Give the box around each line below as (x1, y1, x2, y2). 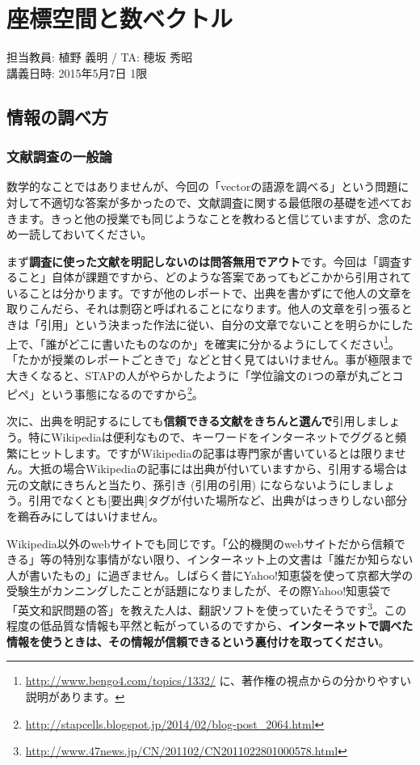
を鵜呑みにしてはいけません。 (6, 507, 164, 524)
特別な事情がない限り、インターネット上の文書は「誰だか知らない (62, 551, 414, 568)
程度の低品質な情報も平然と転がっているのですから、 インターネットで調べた (6, 617, 414, 634)
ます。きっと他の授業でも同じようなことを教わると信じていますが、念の (17, 209, 401, 226)
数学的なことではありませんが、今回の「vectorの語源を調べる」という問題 (6, 178, 398, 195)
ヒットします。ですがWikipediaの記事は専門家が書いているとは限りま (28, 444, 395, 461)
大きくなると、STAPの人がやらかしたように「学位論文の (6, 366, 308, 383)
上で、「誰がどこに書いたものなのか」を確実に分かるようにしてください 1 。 (6, 332, 401, 352)
